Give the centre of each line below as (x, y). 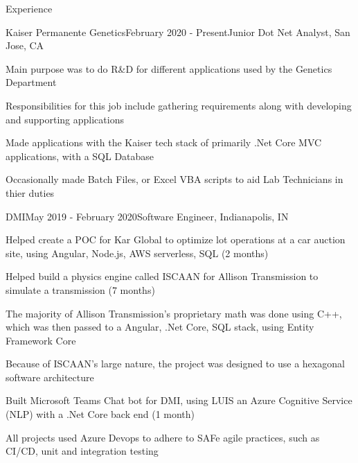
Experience (29, 8)
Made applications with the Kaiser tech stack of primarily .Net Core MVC (164, 142)
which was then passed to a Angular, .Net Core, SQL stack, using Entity (160, 327)
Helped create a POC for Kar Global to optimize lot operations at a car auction (176, 239)
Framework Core (41, 340)
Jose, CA (25, 45)
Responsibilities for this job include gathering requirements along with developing (179, 105)
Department (31, 82)
